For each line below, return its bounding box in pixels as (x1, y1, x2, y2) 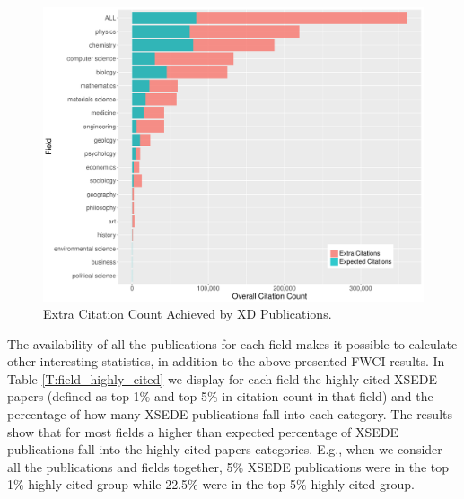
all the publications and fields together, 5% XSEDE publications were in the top (7, 457, 450, 476)
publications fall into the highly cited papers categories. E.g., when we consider (7, 440, 442, 459)
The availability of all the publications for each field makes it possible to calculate (7, 334, 458, 353)
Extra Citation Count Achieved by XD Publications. (43, 304, 332, 323)
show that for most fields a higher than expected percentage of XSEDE (7, 422, 399, 441)
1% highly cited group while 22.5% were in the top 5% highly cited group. (7, 475, 415, 494)
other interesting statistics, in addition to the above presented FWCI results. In (7, 352, 445, 371)
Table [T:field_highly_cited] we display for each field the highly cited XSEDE (7, 369, 438, 388)
